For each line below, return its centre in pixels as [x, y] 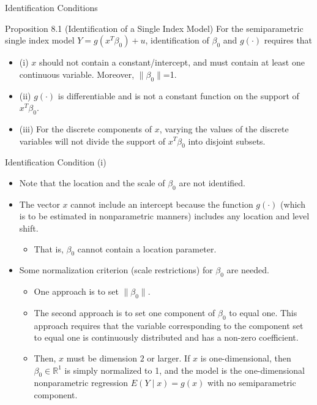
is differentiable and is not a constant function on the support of [178, 95]
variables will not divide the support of [92, 141]
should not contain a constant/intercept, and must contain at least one [172, 62]
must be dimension [102, 358]
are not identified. [212, 182]
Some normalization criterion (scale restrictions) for [116, 270]
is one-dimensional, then [246, 358]
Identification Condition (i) [56, 162]
